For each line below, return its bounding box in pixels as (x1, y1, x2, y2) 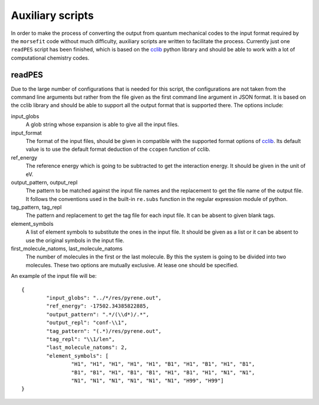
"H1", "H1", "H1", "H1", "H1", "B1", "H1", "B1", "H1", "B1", (71, 361, 255, 368)
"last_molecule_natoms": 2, (46, 344, 128, 351)
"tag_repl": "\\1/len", (46, 336, 115, 342)
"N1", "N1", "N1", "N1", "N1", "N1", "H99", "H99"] (71, 377, 224, 384)
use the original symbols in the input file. (25, 236, 125, 244)
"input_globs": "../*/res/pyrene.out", (46, 294, 162, 301)
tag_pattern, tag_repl (11, 204, 62, 211)
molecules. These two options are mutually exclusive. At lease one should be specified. (25, 261, 239, 268)
